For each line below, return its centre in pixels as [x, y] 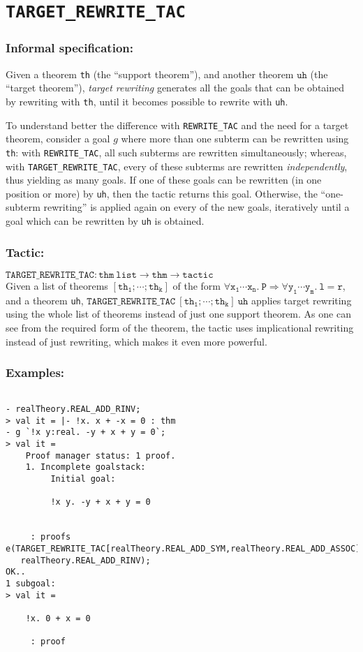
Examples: [35, 372]
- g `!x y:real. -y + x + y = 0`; [86, 432]
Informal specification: [69, 48]
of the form [197, 285]
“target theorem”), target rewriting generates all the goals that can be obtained [175, 88]
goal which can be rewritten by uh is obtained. [105, 221]
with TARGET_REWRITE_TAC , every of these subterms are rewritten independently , [177, 166]
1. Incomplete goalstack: [86, 467]
